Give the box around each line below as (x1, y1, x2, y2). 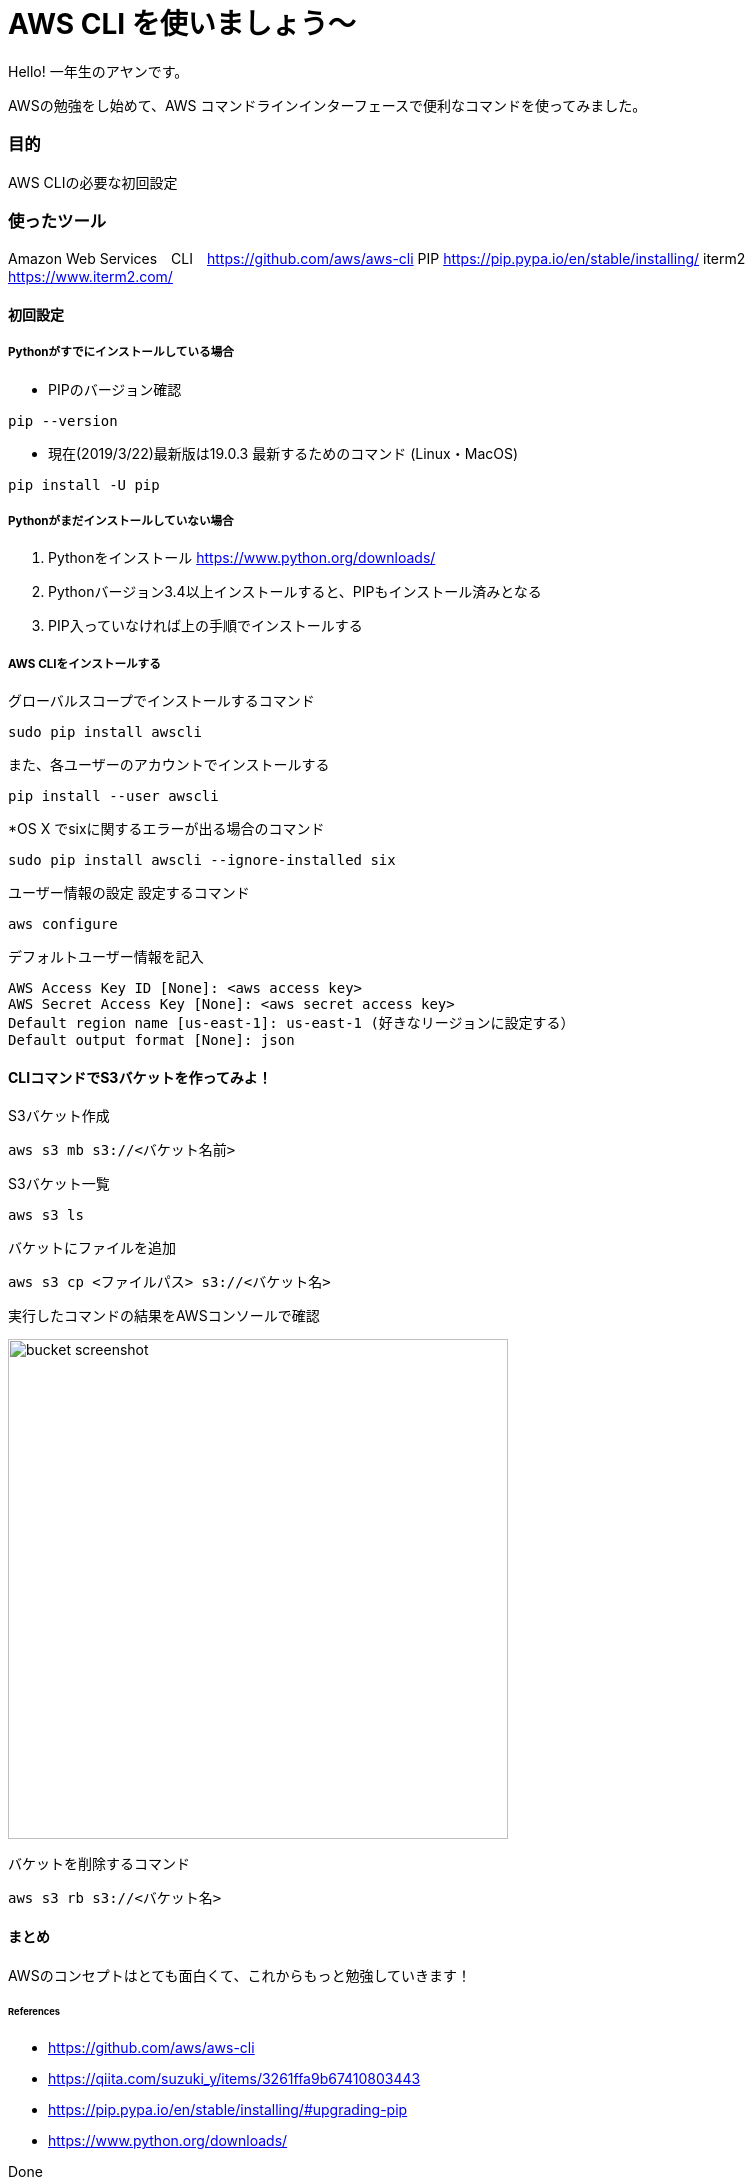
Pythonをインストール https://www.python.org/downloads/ (48, 549, 436, 567)
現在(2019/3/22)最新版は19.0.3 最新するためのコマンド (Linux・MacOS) (48, 444, 519, 462)
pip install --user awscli (8, 788, 219, 805)
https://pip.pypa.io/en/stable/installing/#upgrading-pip (48, 2101, 408, 2119)
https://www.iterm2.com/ (8, 268, 173, 286)
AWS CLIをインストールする (8, 656, 161, 671)
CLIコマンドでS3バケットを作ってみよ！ (8, 1068, 272, 1086)
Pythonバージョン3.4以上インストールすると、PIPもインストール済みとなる (48, 583, 542, 601)
